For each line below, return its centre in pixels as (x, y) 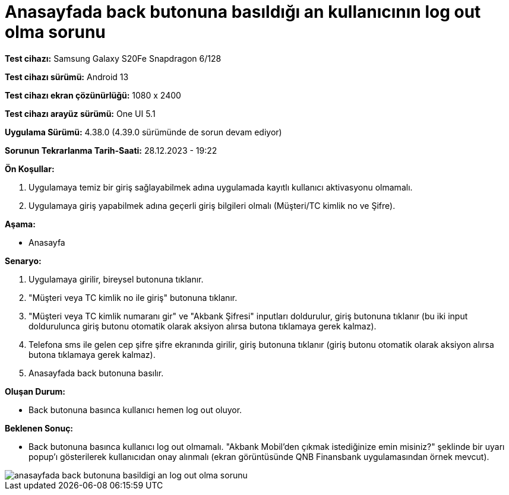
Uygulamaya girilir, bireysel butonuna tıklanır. (116, 279)
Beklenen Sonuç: (39, 428)
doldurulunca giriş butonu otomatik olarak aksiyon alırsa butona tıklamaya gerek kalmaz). (203, 326)
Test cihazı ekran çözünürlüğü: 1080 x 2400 (93, 95)
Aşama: (20, 224)
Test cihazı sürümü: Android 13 (67, 77)
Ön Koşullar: (30, 169)
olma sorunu (55, 32)
